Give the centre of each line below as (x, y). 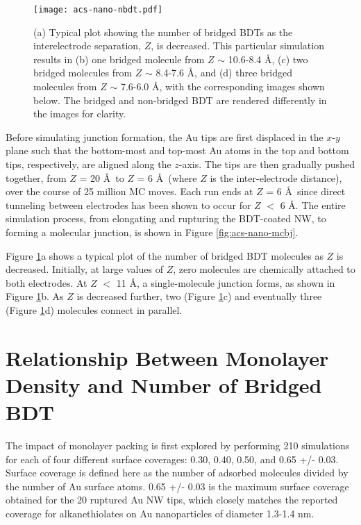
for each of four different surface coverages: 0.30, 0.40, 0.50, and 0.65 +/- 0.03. (172, 459)
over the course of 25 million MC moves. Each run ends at (129, 191)
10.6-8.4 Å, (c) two (268, 59)
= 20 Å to (102, 177)
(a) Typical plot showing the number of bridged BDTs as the (163, 32)
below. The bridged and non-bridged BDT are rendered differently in (180, 100)
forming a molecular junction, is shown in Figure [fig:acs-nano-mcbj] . (152, 232)
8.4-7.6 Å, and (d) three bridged (224, 73)
